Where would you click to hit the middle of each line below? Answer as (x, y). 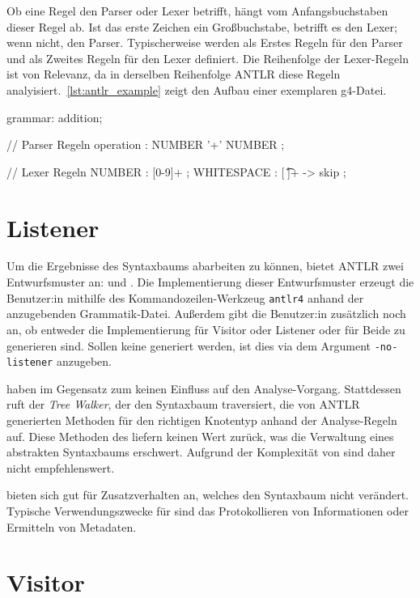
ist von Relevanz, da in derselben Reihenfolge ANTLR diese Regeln (174, 74)
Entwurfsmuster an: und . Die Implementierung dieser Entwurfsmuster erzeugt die (210, 282)
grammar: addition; (55, 117)
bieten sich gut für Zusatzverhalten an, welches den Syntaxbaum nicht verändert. (208, 495)
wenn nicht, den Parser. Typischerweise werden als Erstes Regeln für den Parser (205, 42)
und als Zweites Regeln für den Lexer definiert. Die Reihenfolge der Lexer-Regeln (208, 58)
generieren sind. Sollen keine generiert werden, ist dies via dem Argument (189, 345)
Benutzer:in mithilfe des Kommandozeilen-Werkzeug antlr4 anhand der (185, 297)
